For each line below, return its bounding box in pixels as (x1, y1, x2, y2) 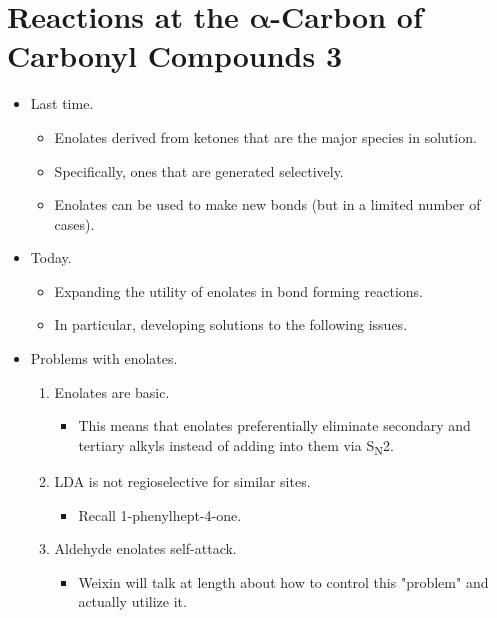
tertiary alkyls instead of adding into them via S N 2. (78, 434, 394, 458)
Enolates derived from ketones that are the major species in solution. (54, 126, 477, 147)
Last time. (30, 93, 94, 114)
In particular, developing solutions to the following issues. (54, 314, 408, 335)
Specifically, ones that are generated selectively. (54, 160, 344, 181)
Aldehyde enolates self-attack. (54, 538, 237, 559)
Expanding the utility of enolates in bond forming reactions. (54, 280, 423, 301)
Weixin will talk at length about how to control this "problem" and (78, 571, 489, 592)
